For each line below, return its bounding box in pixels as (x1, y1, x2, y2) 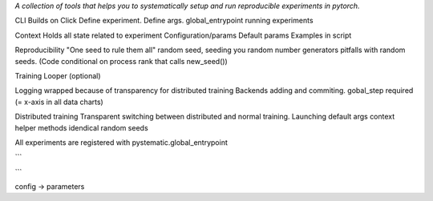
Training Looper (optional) (14, 70, 101, 80)
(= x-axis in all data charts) (14, 97, 103, 107)
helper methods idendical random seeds (14, 123, 148, 132)
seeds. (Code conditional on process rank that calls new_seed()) (14, 56, 228, 66)
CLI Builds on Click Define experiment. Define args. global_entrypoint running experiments (14, 16, 314, 26)
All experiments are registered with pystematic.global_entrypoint (14, 137, 228, 147)
